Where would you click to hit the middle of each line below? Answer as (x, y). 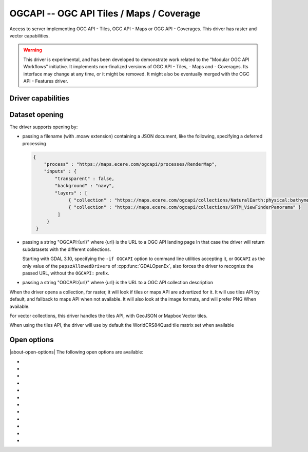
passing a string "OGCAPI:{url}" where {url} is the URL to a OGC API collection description (118, 283)
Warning (33, 50)
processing (34, 143)
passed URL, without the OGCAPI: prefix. (66, 273)
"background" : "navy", (85, 186)
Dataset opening (37, 115)
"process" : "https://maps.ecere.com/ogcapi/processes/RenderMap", (131, 164)
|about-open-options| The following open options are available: (76, 352)
